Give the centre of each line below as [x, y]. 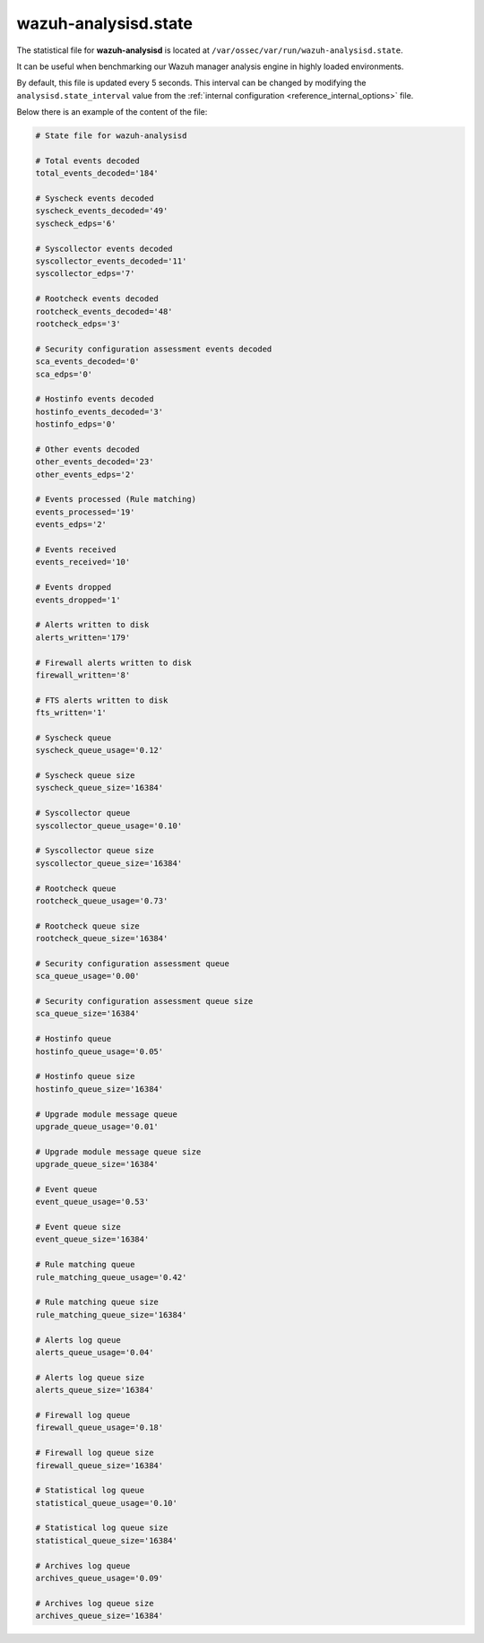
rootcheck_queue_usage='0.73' [102, 900]
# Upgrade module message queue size [118, 1151]
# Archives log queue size [95, 1603]
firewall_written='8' [83, 675]
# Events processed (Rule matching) [116, 499]
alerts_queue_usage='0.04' [95, 1352]
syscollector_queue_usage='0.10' [109, 826]
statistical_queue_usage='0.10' [107, 1503]
